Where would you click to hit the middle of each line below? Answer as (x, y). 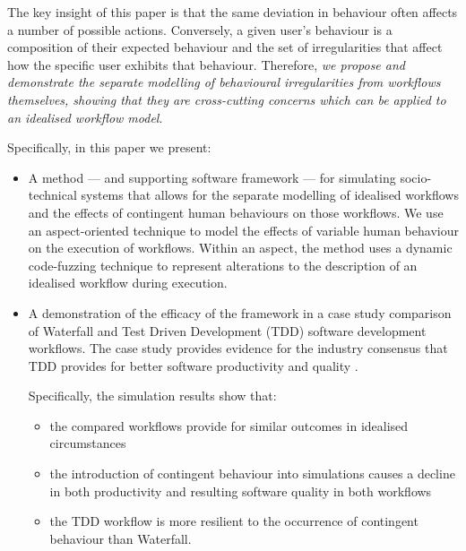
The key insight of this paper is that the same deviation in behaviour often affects (233, 12)
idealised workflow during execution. (128, 283)
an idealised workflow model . (85, 117)
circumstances (88, 443)
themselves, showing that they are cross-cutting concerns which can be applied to (227, 99)
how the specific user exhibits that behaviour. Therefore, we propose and (206, 64)
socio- (416, 177)
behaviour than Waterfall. (121, 538)
